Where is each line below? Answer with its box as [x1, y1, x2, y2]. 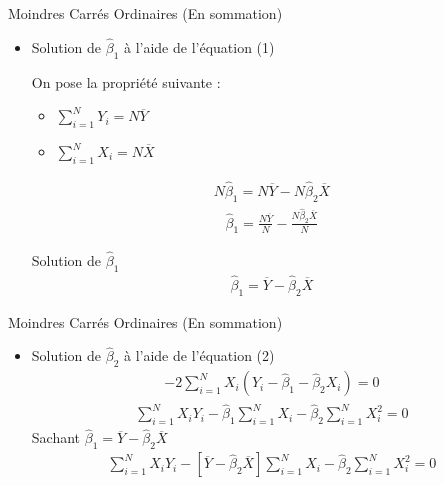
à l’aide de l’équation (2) [123, 345, 275, 366]
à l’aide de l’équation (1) [123, 36, 275, 57]
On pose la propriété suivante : [31, 71, 221, 92]
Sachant [31, 427, 81, 448]
